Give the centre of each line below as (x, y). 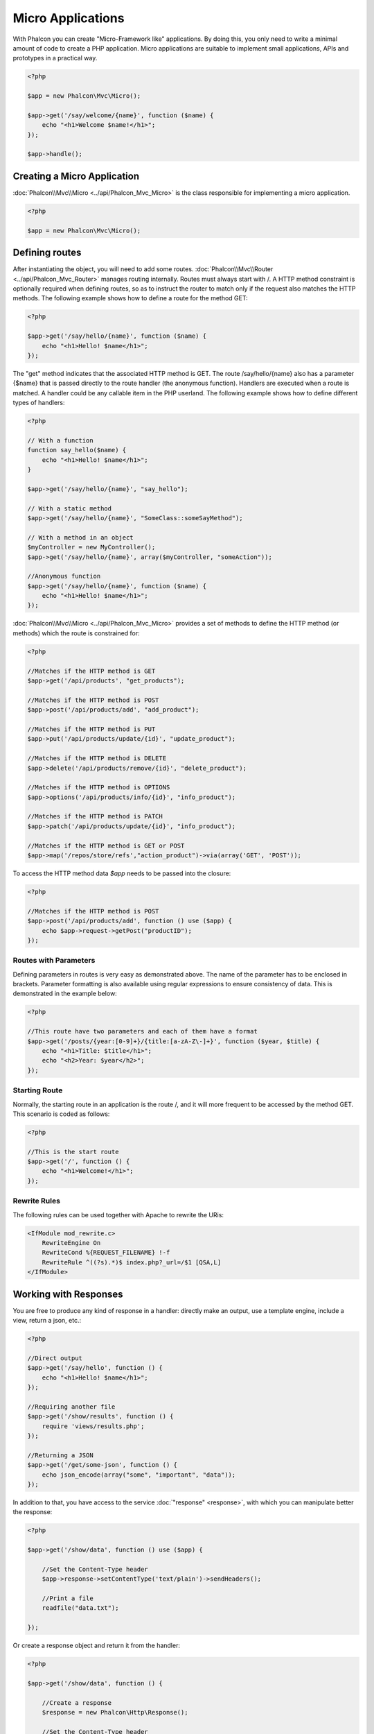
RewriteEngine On (71, 1243)
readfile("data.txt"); (80, 1608)
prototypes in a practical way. (55, 58)
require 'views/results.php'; (93, 1426)
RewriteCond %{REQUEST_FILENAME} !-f (106, 1253)
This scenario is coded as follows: (61, 1114)
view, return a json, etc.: (47, 1321)
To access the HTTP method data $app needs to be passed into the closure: (122, 873)
